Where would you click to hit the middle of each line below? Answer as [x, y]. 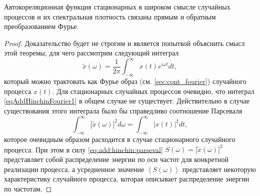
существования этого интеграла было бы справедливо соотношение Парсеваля [123, 111]
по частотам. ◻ [28, 188]
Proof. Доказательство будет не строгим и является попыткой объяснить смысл [124, 43]
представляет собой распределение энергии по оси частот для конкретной [116, 159]
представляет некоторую [219, 169]
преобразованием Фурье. [41, 26]
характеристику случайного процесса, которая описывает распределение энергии [127, 179]
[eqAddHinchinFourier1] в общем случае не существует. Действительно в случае [127, 101]
